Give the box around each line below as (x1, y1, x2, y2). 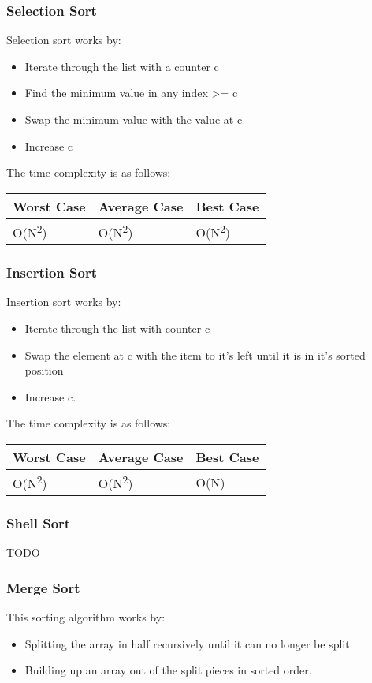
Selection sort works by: (6, 32, 121, 48)
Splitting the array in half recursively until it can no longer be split (24, 635, 350, 651)
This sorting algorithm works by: (6, 609, 166, 625)
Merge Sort (6, 577, 80, 597)
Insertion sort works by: (6, 293, 121, 310)
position (24, 362, 64, 379)
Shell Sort (6, 513, 71, 533)
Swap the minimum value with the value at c (24, 111, 243, 127)
